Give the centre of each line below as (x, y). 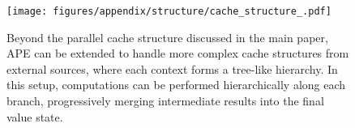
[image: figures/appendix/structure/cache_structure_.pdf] (169, 11)
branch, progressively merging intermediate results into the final (165, 101)
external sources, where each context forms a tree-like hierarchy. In (172, 68)
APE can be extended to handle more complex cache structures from (178, 53)
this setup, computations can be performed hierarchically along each (176, 85)
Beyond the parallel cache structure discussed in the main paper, (167, 37)
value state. (35, 116)
